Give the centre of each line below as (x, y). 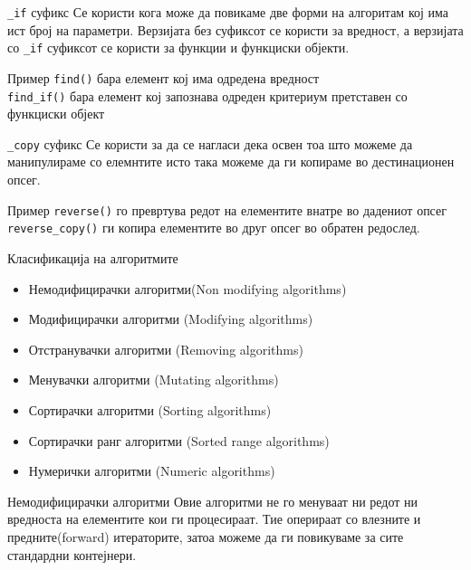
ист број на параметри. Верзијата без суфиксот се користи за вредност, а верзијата (235, 29)
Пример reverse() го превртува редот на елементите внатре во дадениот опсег (227, 209)
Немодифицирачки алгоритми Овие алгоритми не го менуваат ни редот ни (213, 501)
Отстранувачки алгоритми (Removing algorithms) (166, 349)
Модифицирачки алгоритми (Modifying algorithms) (171, 319)
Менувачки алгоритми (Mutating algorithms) (154, 380)
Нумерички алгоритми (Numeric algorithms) (152, 471)
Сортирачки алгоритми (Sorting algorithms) (150, 409)
